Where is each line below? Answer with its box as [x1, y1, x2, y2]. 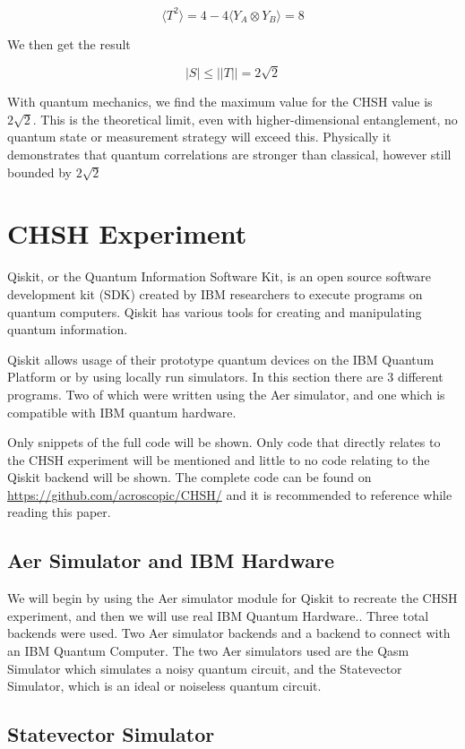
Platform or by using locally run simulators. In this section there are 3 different [7, 367, 443, 386]
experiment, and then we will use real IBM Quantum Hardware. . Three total [7, 606, 429, 624]
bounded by [7, 162, 72, 181]
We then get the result [7, 34, 131, 53]
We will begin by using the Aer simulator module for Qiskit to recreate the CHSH [7, 589, 458, 607]
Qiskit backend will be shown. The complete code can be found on [7, 468, 372, 486]
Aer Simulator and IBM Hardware [7, 547, 334, 574]
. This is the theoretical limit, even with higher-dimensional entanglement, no [32, 109, 458, 128]
